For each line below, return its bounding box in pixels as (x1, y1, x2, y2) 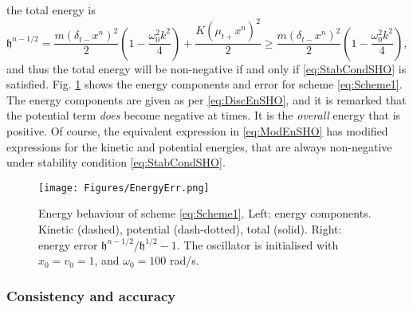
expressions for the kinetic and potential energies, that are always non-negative (6, 138, 392, 155)
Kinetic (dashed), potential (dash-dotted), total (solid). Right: (38, 220, 342, 237)
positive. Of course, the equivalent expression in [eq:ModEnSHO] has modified (6, 122, 388, 139)
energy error (38, 236, 98, 253)
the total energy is (6, 2, 96, 18)
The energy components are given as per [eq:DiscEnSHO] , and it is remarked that (6, 91, 407, 108)
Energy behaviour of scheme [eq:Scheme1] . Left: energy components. (38, 205, 372, 222)
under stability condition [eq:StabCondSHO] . (6, 154, 226, 171)
